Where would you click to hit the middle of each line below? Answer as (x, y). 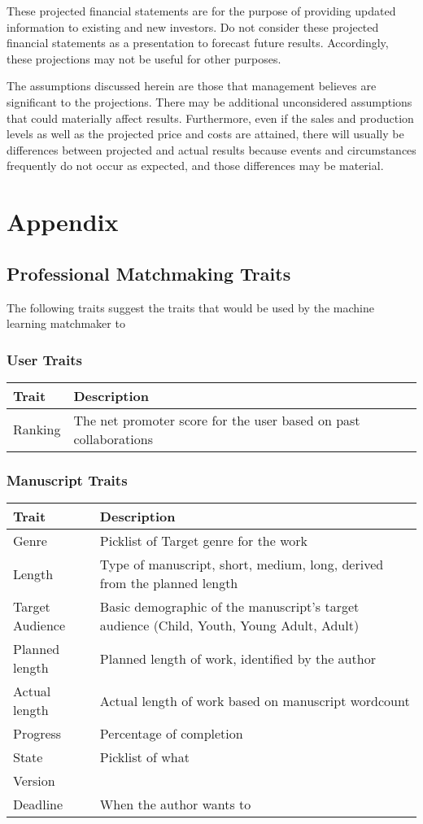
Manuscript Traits (67, 480)
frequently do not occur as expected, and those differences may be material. (195, 166)
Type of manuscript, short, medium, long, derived (242, 565)
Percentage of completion (171, 734)
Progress (37, 734)
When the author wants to (175, 804)
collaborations (113, 438)
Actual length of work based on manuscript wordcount (255, 700)
